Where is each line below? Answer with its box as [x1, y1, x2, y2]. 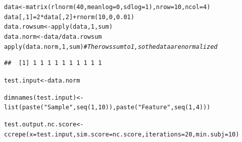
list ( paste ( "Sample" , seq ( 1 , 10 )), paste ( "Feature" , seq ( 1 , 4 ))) [4, 104, 211, 111]
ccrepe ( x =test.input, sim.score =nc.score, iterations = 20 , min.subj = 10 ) [4, 130, 239, 138]
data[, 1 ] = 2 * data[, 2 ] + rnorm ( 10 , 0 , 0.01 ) [4, 13, 134, 21]
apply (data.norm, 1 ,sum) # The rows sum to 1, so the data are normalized [4, 43, 218, 50]
